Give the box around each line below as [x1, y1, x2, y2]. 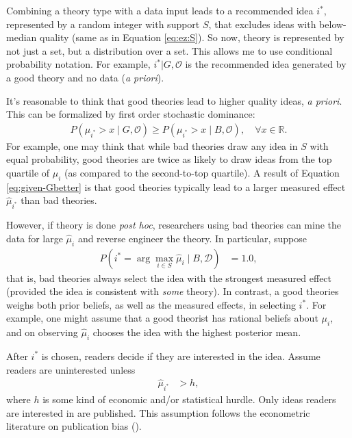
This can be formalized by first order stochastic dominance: [6, 107, 255, 121]
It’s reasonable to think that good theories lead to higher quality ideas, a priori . [6, 93, 342, 107]
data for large [6, 231, 63, 245]
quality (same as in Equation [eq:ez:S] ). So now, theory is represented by [39, 30, 344, 44]
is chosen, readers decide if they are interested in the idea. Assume [41, 348, 320, 363]
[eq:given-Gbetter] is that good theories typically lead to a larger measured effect [6, 179, 346, 194]
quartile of [6, 165, 50, 179]
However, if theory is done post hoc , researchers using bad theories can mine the [6, 218, 342, 232]
